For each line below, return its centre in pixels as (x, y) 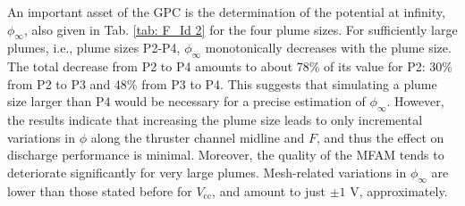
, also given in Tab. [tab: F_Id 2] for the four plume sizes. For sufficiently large (241, 29)
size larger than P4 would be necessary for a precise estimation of (186, 101)
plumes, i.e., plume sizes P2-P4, (94, 48)
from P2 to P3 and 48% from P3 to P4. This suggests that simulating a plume (222, 83)
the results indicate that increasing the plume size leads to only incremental (215, 120)
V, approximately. (399, 190)
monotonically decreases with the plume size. (328, 48)
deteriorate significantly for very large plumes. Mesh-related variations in (207, 172)
